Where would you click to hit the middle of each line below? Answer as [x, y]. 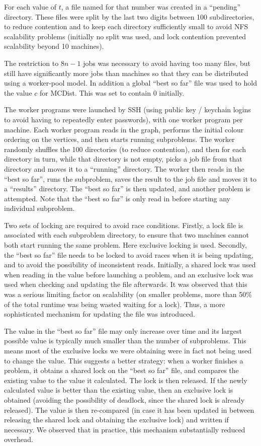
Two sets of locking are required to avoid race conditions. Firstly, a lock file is [124, 225]
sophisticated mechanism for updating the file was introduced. [100, 314]
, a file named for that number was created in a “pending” [151, 7]
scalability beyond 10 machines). [54, 46]
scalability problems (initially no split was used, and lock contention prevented [125, 36]
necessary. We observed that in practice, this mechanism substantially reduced [125, 429]
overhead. [19, 439]
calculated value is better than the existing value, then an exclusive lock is [119, 390]
